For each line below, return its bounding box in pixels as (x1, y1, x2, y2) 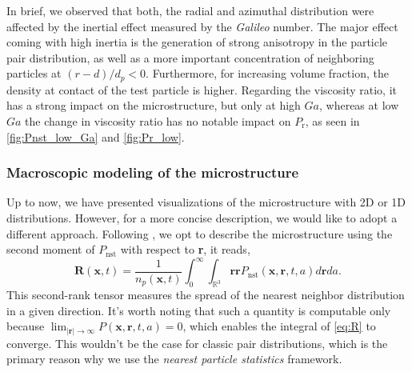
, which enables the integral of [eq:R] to (182, 318, 376, 334)
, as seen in (305, 113, 360, 130)
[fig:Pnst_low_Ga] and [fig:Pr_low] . (6, 128, 185, 145)
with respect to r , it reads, (120, 241, 250, 258)
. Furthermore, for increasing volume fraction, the (146, 65, 389, 82)
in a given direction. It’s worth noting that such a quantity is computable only (6, 302, 391, 318)
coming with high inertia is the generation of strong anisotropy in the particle (6, 34, 388, 50)
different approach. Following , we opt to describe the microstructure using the (6, 225, 393, 242)
